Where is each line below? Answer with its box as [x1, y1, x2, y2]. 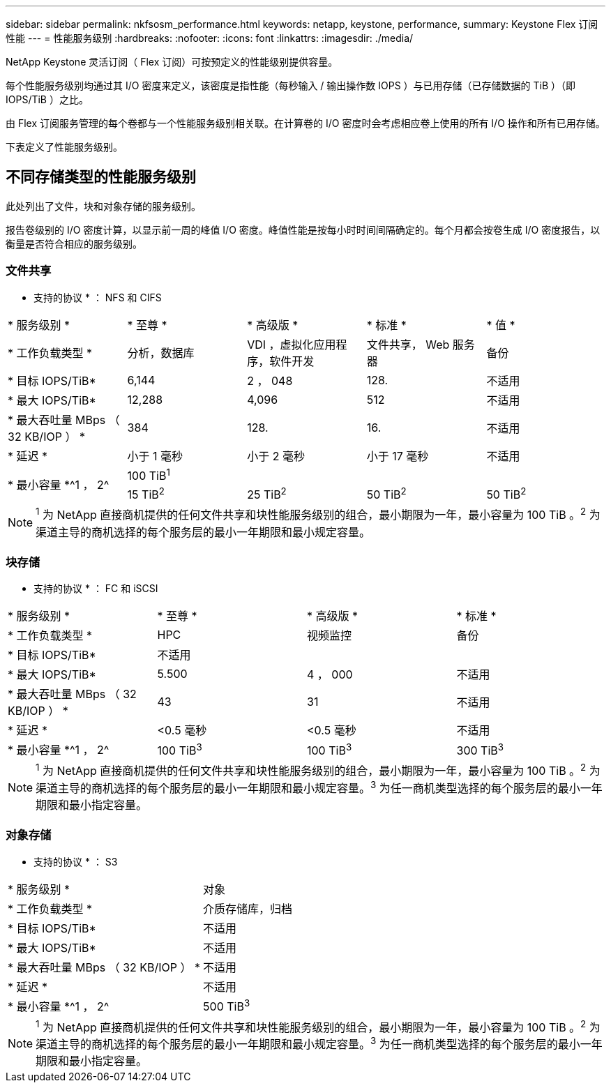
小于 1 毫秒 [127, 448, 183, 463]
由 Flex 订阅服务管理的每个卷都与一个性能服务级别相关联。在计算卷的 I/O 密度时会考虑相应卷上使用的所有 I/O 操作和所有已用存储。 [6, 117, 605, 129]
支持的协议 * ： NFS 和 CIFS [33, 291, 162, 303]
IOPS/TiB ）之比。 [6, 93, 89, 105]
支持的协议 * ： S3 [33, 855, 118, 868]
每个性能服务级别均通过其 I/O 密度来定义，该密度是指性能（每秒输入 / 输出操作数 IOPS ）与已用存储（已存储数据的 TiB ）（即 [6, 80, 576, 91]
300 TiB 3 [456, 741, 504, 757]
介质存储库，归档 [203, 901, 293, 916]
